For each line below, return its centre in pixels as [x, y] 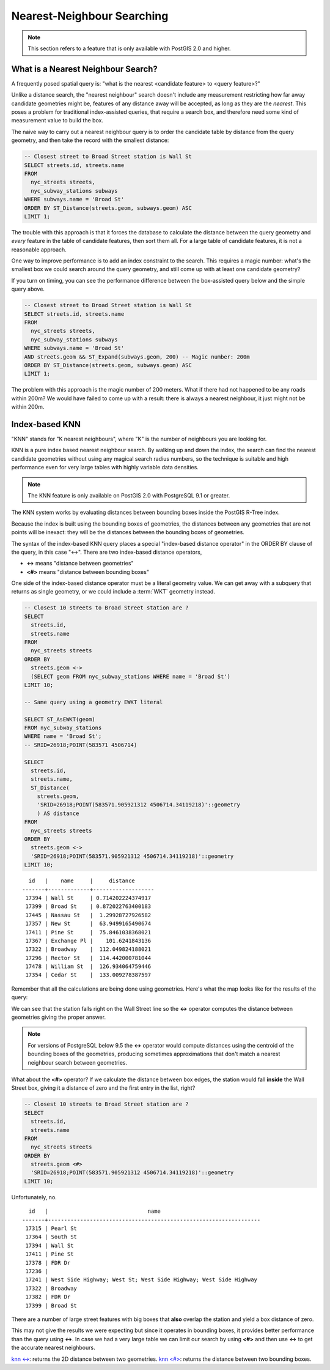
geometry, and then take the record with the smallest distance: [90, 140]
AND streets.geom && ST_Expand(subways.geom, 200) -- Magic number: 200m [137, 357]
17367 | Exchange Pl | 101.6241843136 [88, 940]
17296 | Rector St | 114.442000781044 [88, 958]
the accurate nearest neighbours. [53, 1348]
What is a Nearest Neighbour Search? [85, 69]
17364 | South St [51, 1237]
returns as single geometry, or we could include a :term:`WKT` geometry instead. [113, 592]
